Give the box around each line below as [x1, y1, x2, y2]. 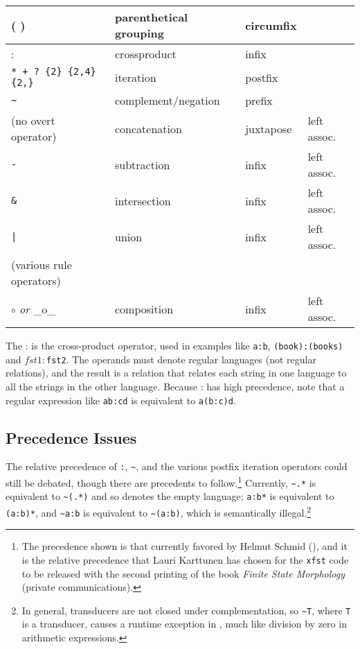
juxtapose [245, 120, 292, 137]
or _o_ [19, 300, 56, 317]
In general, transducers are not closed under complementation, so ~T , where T [21, 603, 351, 617]
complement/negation [115, 92, 220, 108]
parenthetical [115, 9, 188, 25]
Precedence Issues [6, 426, 137, 448]
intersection [115, 192, 171, 209]
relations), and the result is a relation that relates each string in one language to [6, 365, 347, 380]
